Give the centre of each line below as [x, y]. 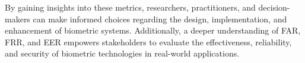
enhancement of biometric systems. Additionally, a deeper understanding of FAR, [153, 30]
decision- [274, 7]
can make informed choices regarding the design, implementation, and [160, 19]
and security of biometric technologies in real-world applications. [122, 53]
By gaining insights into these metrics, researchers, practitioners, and [130, 7]
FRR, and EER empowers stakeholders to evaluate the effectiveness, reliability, [148, 42]
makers [18, 19]
